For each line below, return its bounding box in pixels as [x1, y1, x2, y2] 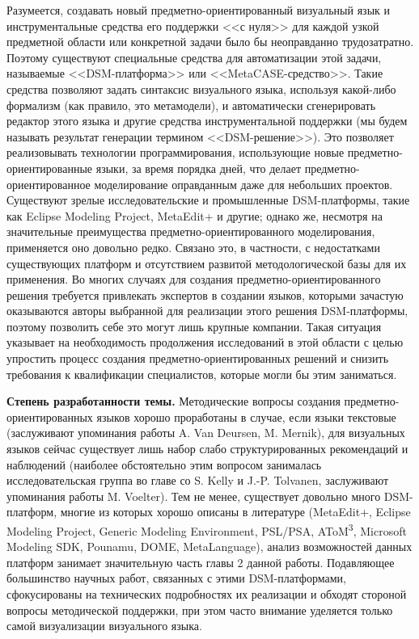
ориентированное [6, 175, 91, 192]
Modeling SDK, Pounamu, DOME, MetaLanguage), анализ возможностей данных [6, 538, 413, 555]
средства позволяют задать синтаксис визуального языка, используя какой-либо [6, 80, 396, 97]
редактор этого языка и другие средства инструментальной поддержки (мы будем [6, 112, 408, 129]
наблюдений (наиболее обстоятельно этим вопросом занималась [6, 456, 322, 473]
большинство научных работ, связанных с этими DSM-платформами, [6, 570, 346, 586]
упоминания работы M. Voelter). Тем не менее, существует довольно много [6, 487, 381, 504]
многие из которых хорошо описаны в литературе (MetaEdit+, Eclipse [60, 503, 411, 520]
